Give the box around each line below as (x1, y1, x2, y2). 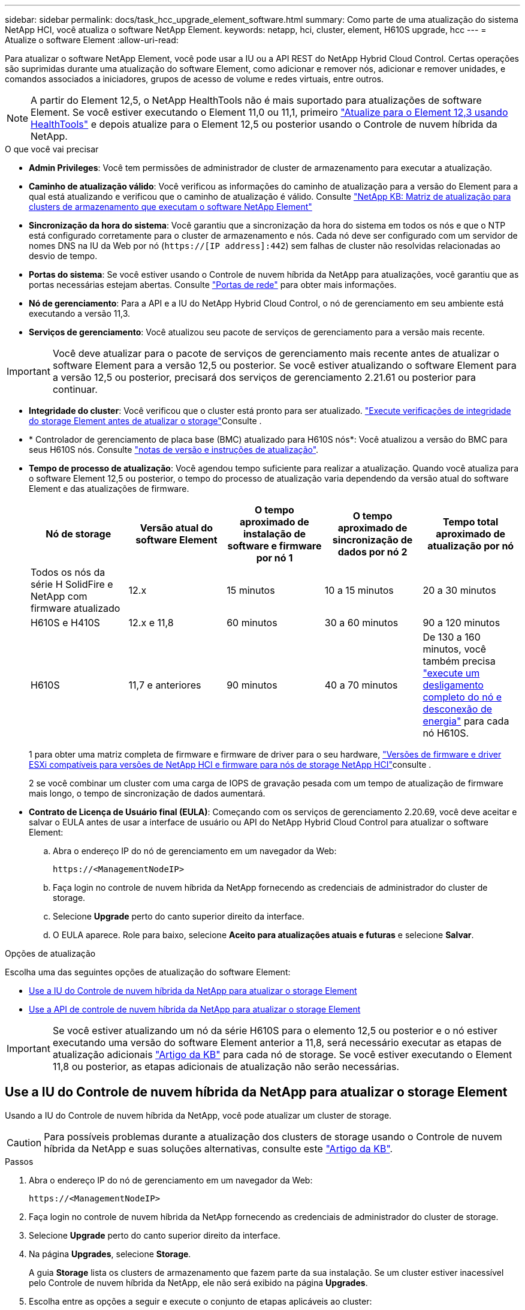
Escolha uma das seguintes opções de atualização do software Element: (5, 967, 291, 977)
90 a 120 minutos (423, 617, 500, 629)
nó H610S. (423, 727, 469, 739)
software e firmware (227, 540, 322, 552)
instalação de (243, 528, 306, 540)
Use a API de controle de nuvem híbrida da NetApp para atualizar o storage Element (29, 1004, 361, 1014)
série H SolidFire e (31, 578, 113, 590)
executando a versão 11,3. (29, 308, 131, 319)
